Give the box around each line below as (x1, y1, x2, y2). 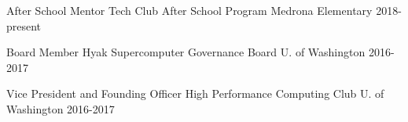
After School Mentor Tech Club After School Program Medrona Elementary (6, 2, 373, 18)
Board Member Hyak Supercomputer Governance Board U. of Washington (6, 44, 366, 60)
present (6, 17, 42, 34)
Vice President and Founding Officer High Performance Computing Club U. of (6, 85, 384, 102)
